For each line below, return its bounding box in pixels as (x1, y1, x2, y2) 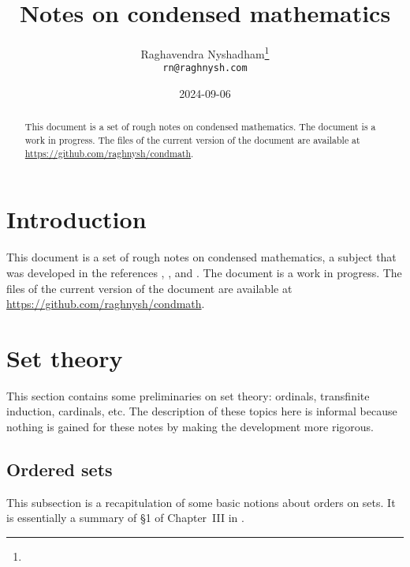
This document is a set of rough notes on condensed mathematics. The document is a (24, 120, 376, 133)
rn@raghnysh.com (162, 62, 248, 74)
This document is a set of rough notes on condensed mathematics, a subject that (6, 249, 397, 265)
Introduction (6, 203, 147, 235)
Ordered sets (6, 457, 113, 481)
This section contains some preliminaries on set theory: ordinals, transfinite (6, 387, 370, 404)
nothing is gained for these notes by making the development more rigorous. (6, 419, 374, 435)
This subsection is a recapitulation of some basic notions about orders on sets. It (6, 494, 396, 510)
